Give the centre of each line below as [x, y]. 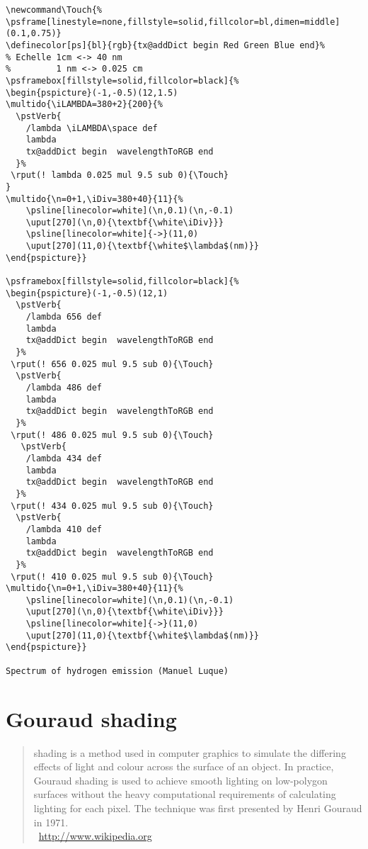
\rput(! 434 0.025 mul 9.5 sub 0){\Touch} [112, 506]
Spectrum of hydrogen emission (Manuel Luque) [117, 671]
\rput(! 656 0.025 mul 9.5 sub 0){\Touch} [112, 364]
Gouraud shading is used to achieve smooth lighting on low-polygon [180, 780]
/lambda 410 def [64, 529]
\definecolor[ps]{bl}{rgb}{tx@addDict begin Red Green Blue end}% [166, 45]
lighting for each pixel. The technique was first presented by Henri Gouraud [198, 808]
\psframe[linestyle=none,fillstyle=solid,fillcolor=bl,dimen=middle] [173, 22]
